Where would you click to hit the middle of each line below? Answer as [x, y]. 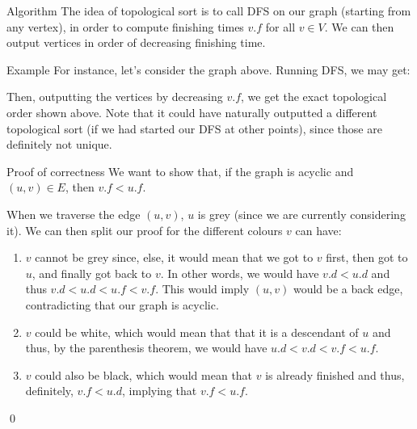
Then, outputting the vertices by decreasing [115, 97]
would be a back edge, [348, 289]
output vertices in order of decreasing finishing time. [136, 42]
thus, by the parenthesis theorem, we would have [146, 348]
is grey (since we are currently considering [301, 214]
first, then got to [367, 257]
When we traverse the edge [74, 214]
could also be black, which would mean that [144, 374]
